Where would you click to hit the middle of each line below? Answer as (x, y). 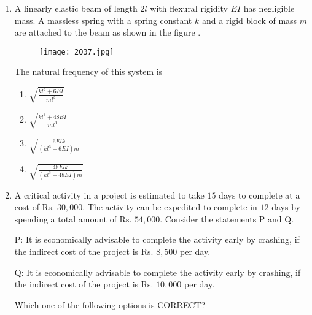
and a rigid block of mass (249, 20)
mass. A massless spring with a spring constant (103, 20)
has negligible (269, 8)
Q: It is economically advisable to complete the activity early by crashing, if (158, 272)
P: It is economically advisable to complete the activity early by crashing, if (157, 239)
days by (286, 207)
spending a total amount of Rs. (73, 218)
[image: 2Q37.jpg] (76, 52)
